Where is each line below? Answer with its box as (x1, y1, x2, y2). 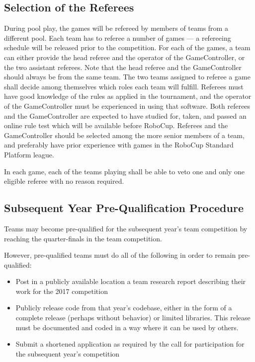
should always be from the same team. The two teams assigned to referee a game (4, 72, 251, 82)
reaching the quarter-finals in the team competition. (4, 233, 162, 243)
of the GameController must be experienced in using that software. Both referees (4, 100, 251, 111)
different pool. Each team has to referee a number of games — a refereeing (4, 32, 231, 43)
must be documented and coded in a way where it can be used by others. (15, 322, 239, 332)
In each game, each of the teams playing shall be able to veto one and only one (4, 166, 245, 176)
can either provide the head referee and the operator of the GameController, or (4, 52, 245, 62)
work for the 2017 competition (15, 286, 108, 296)
